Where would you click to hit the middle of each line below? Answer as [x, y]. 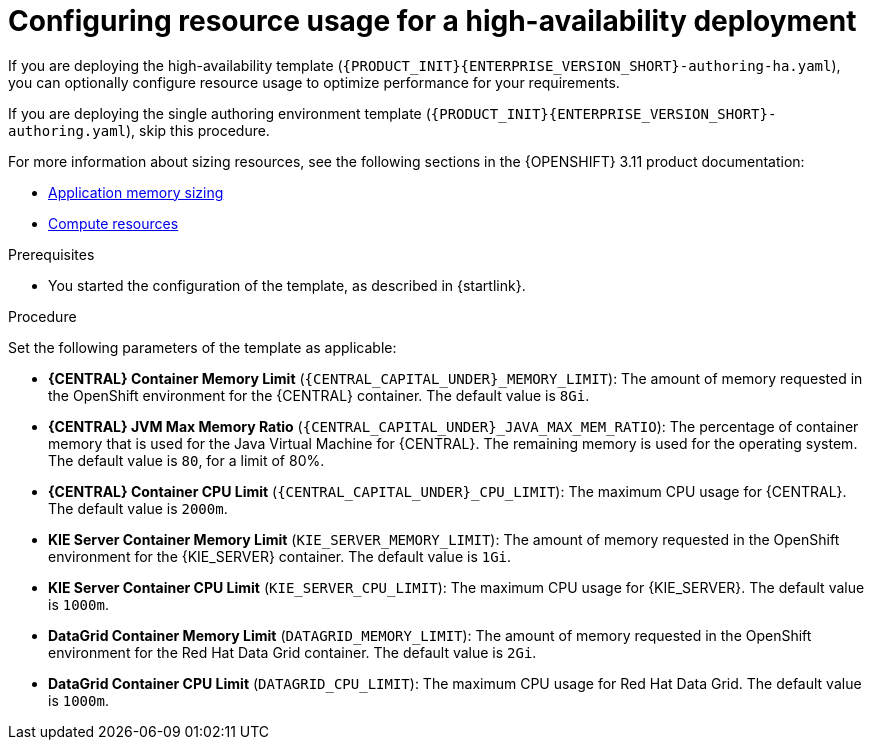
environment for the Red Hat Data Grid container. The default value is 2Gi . [292, 652]
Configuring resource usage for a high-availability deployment [432, 21]
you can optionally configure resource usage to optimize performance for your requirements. [314, 82]
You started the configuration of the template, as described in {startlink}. [287, 285]
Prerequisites [51, 254]
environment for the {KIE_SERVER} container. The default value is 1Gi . [280, 556]
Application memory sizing [136, 192]
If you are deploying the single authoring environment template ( [219, 113]
